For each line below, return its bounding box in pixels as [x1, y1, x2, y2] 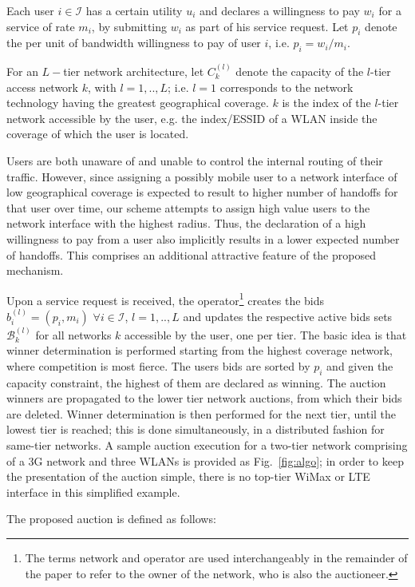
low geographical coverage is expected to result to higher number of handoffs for [6, 184, 398, 200]
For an [6, 63, 38, 79]
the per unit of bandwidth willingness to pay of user [6, 34, 261, 51]
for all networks [35, 326, 112, 343]
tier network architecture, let [63, 63, 204, 79]
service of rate [6, 18, 75, 34]
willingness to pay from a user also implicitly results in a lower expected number [6, 230, 400, 247]
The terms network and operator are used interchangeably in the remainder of [25, 549, 408, 565]
